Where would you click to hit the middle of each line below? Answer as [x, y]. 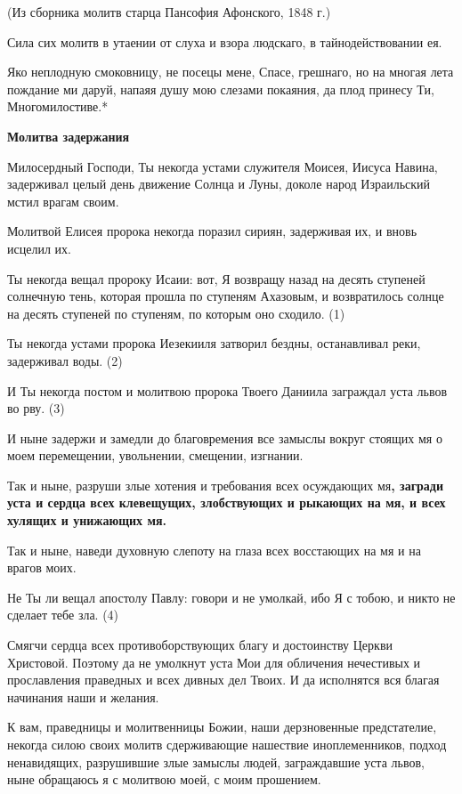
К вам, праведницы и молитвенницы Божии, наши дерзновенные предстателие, [222, 727]
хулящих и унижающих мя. [87, 520]
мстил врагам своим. [63, 201]
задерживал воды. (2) [65, 360]
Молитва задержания [69, 136]
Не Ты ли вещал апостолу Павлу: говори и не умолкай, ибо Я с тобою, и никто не [231, 597]
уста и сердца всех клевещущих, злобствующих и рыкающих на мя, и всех [227, 502]
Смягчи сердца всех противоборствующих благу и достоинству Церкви [200, 645]
